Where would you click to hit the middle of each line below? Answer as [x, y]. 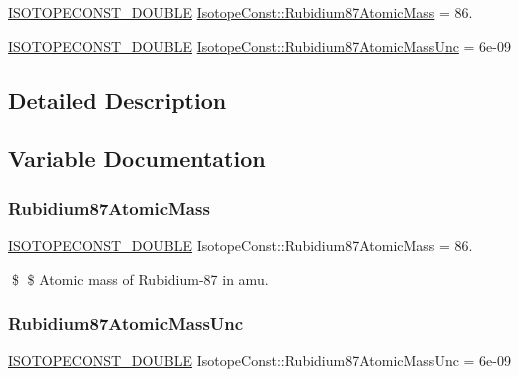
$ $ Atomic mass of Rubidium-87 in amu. [140, 278]
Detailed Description [117, 99]
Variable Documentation [137, 158]
